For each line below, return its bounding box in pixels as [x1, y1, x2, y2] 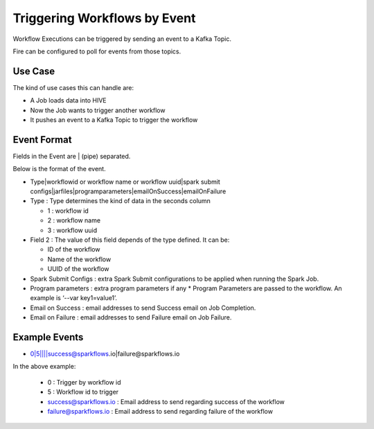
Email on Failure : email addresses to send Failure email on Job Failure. [30, 313, 232, 322]
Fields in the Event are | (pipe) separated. [12, 152, 131, 160]
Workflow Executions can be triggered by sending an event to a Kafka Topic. [12, 35, 232, 43]
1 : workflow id [47, 207, 89, 215]
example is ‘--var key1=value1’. [30, 294, 118, 302]
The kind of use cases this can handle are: [12, 83, 134, 91]
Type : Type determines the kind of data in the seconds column [30, 197, 211, 205]
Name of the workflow [47, 255, 112, 263]
